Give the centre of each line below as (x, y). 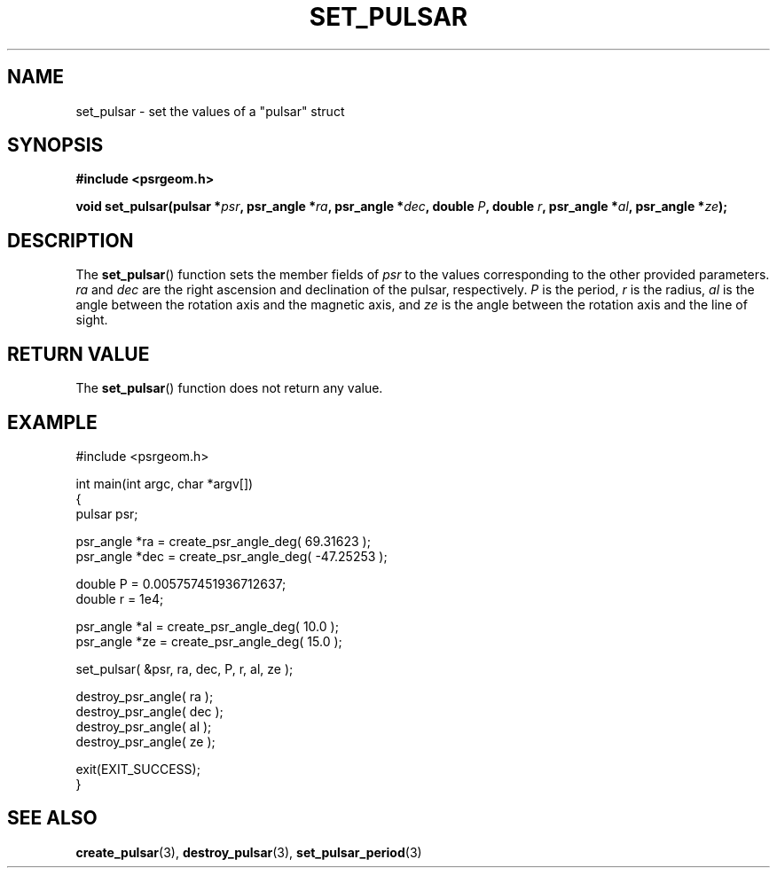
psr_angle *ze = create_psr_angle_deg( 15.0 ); (209, 641)
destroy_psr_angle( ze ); (145, 741)
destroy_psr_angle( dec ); (149, 711)
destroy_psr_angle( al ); (144, 726)
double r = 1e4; (120, 598)
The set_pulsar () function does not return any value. (229, 388)
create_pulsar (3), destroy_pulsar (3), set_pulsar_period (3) (249, 852)
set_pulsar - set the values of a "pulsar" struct (210, 111)
